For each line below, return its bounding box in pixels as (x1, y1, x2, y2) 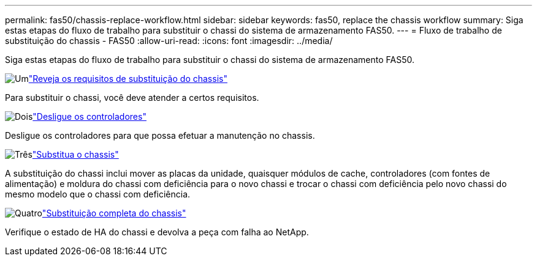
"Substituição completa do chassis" (42, 208, 186, 218)
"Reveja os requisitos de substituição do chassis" (28, 73, 227, 84)
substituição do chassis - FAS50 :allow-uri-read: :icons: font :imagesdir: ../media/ (5, 35, 333, 46)
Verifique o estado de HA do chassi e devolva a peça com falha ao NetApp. (5, 227, 309, 237)
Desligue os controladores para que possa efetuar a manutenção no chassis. (5, 130, 315, 141)
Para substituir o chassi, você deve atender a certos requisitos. (5, 92, 259, 103)
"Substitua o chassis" (32, 149, 119, 160)
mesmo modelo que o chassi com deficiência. (5, 189, 191, 199)
